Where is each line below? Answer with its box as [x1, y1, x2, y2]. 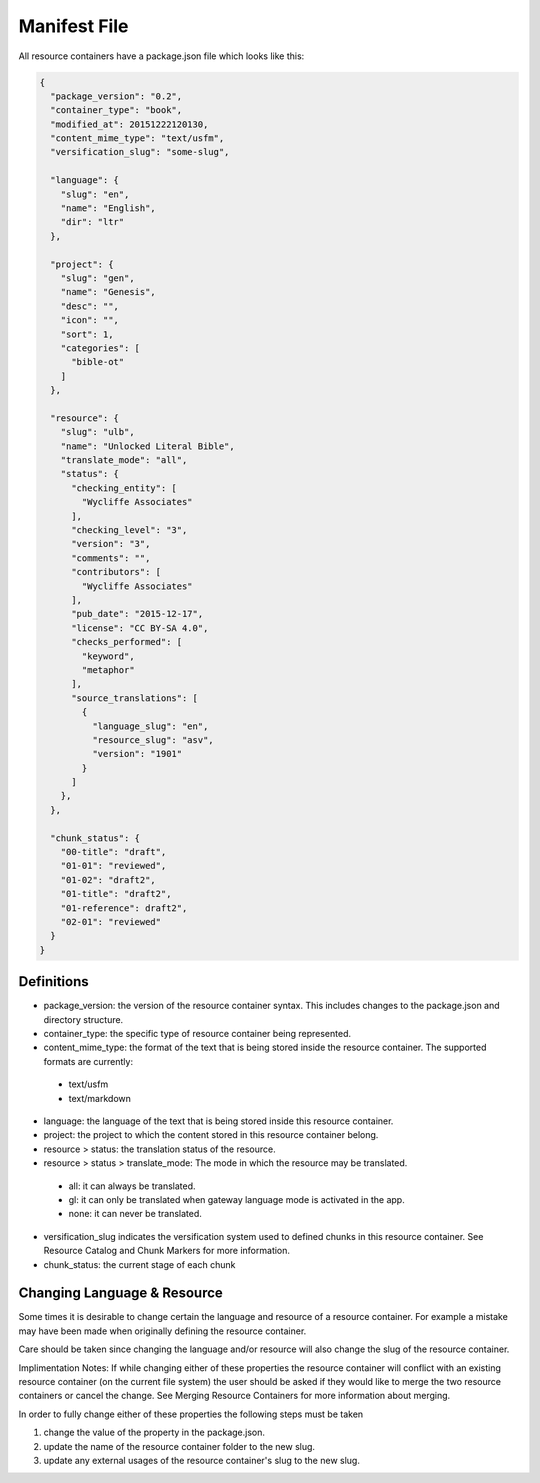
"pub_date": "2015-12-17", [71, 608, 204, 620]
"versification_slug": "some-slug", [50, 146, 230, 158]
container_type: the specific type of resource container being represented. [43, 1028, 352, 1040]
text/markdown [68, 1092, 132, 1104]
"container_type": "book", [50, 105, 183, 116]
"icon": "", [60, 315, 120, 326]
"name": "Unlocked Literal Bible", [60, 440, 235, 452]
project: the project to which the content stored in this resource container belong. [43, 1129, 379, 1141]
